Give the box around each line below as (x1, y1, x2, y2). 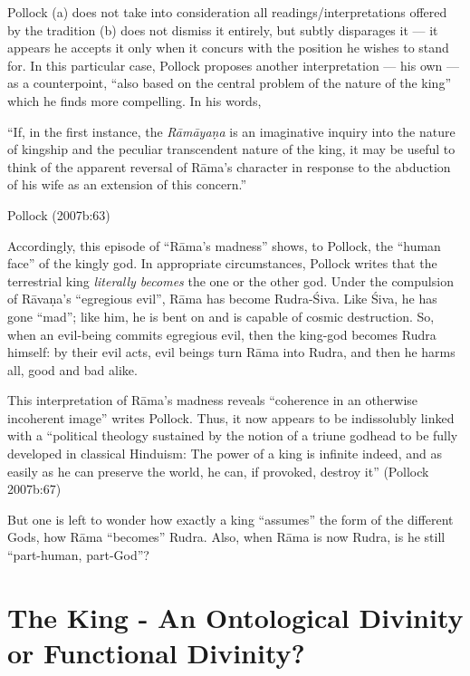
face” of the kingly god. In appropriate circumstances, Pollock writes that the (7, 254, 437, 273)
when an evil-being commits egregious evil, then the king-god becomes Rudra (7, 324, 436, 343)
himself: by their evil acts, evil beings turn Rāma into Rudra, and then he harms (7, 343, 456, 362)
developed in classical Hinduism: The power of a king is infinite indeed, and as (7, 444, 442, 463)
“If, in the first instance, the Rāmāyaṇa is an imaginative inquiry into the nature (7, 121, 456, 140)
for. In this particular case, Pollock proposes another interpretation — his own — (7, 55, 460, 74)
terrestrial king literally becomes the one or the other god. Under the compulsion (7, 271, 454, 290)
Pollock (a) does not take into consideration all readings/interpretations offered (7, 3, 447, 21)
